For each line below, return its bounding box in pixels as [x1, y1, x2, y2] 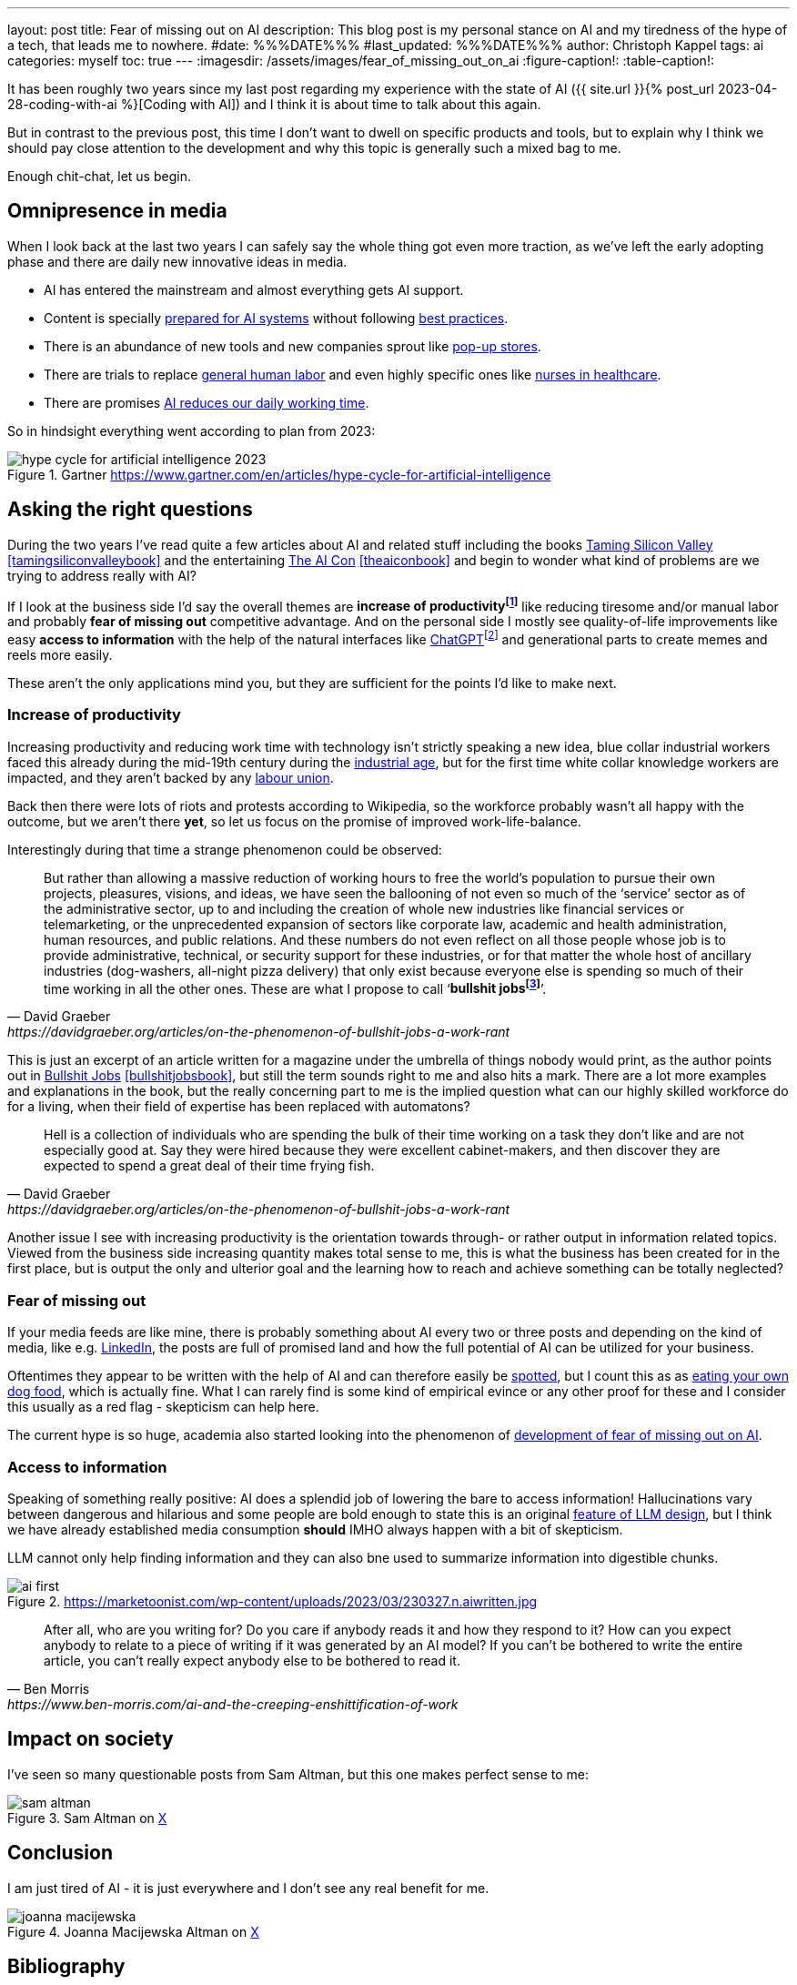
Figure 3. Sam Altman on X [7, 1809, 167, 1826]
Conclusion [7, 1841, 114, 1865]
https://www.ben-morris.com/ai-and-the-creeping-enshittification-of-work [7, 1696, 459, 1712]
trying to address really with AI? [7, 567, 197, 583]
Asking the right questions [7, 498, 253, 522]
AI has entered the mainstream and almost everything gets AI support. [44, 281, 464, 298]
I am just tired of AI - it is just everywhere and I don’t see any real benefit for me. [7, 1879, 489, 1896]
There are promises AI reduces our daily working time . [44, 394, 369, 410]
